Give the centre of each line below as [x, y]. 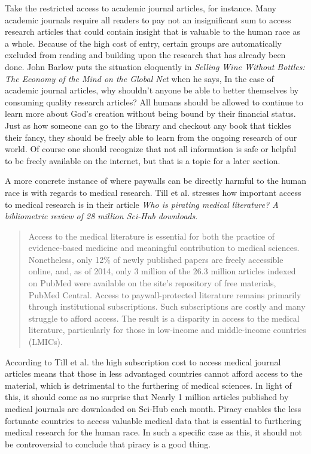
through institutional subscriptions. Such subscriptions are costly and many [167, 306]
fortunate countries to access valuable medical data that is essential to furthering [153, 420]
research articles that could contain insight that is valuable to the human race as [153, 31]
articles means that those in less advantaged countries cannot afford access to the [154, 373]
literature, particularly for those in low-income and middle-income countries [167, 330]
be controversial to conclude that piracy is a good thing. [108, 444]
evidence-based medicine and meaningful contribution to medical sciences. [164, 248]
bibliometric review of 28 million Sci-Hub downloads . [101, 216]
